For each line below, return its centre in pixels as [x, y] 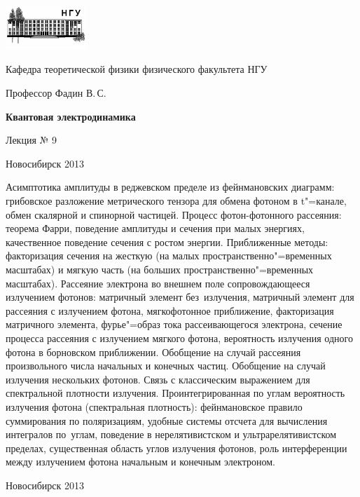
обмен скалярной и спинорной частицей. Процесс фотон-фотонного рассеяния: [174, 214]
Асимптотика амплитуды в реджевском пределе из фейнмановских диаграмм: [170, 187]
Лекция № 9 [31, 140]
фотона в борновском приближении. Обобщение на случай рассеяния [153, 352]
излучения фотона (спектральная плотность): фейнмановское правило [154, 406]
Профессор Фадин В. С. [56, 93]
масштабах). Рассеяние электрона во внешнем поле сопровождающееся [158, 283]
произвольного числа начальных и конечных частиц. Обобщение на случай [166, 366]
